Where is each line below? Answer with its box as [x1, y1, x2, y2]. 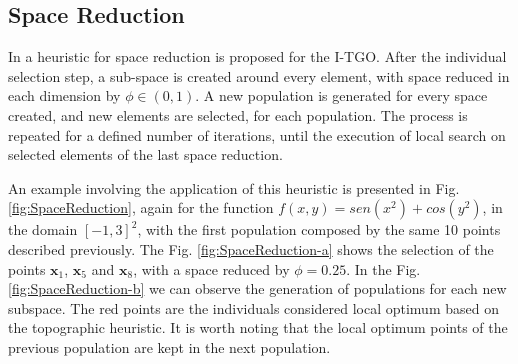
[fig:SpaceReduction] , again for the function [8, 197, 274, 218]
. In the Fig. [346, 258, 421, 279]
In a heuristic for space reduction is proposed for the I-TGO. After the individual [8, 46, 507, 67]
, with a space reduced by [133, 258, 290, 279]
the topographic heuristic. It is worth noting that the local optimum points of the [8, 317, 508, 338]
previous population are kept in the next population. [8, 336, 331, 357]
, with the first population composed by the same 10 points [137, 219, 501, 240]
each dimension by [8, 85, 121, 106]
